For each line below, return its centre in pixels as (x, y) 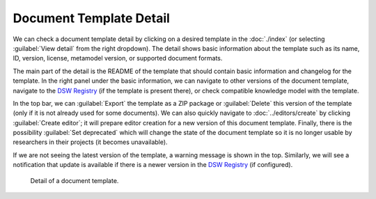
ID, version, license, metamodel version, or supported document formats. (118, 58)
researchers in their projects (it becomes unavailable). (90, 142)
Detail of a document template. (75, 180)
